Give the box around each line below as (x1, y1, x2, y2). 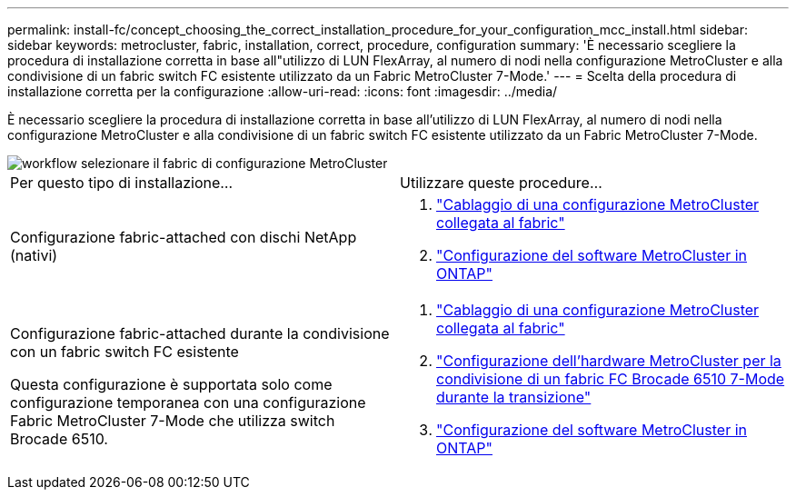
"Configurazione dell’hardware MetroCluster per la (436, 352, 781, 370)
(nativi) (10, 246, 58, 264)
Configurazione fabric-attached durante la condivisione (10, 324, 390, 343)
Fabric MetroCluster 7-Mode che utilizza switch (10, 412, 335, 430)
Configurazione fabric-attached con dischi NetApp (10, 228, 357, 246)
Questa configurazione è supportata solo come (10, 375, 333, 393)
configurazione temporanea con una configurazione (10, 393, 366, 412)
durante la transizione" (436, 388, 592, 406)
